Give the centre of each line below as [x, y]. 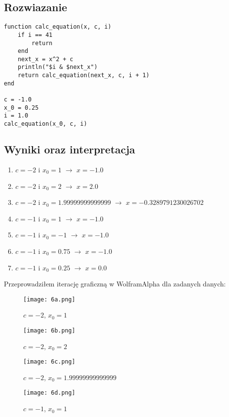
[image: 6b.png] [49, 330]
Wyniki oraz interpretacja [70, 149]
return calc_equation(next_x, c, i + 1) [84, 75]
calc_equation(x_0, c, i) [46, 124]
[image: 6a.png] [49, 299]
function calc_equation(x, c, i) [58, 27]
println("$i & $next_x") [58, 67]
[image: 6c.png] [49, 362]
